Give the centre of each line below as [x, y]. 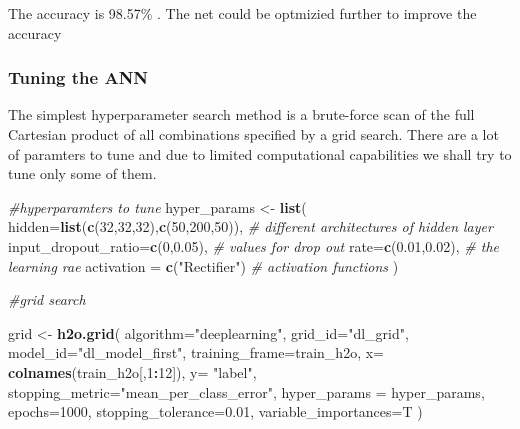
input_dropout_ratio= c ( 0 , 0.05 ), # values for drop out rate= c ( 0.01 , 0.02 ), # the [253, 245]
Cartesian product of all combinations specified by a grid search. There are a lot [253, 134]
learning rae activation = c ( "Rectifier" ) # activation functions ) [203, 265]
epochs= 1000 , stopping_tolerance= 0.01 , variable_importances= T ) [215, 411]
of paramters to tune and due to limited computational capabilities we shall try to [260, 153]
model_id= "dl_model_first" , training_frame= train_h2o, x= [196, 352]
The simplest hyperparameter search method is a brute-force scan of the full [241, 114]
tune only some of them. [82, 173]
